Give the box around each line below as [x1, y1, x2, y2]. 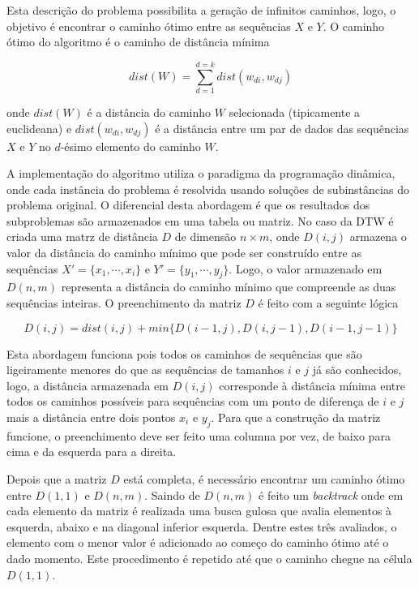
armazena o [349, 228, 407, 245]
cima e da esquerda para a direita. [6, 443, 177, 460]
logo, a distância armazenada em [6, 376, 169, 393]
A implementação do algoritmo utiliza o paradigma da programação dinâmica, [6, 165, 395, 182]
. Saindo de [144, 486, 200, 503]
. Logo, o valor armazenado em [229, 260, 383, 277]
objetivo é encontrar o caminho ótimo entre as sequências [6, 17, 291, 34]
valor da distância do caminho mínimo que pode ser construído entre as [6, 244, 361, 261]
